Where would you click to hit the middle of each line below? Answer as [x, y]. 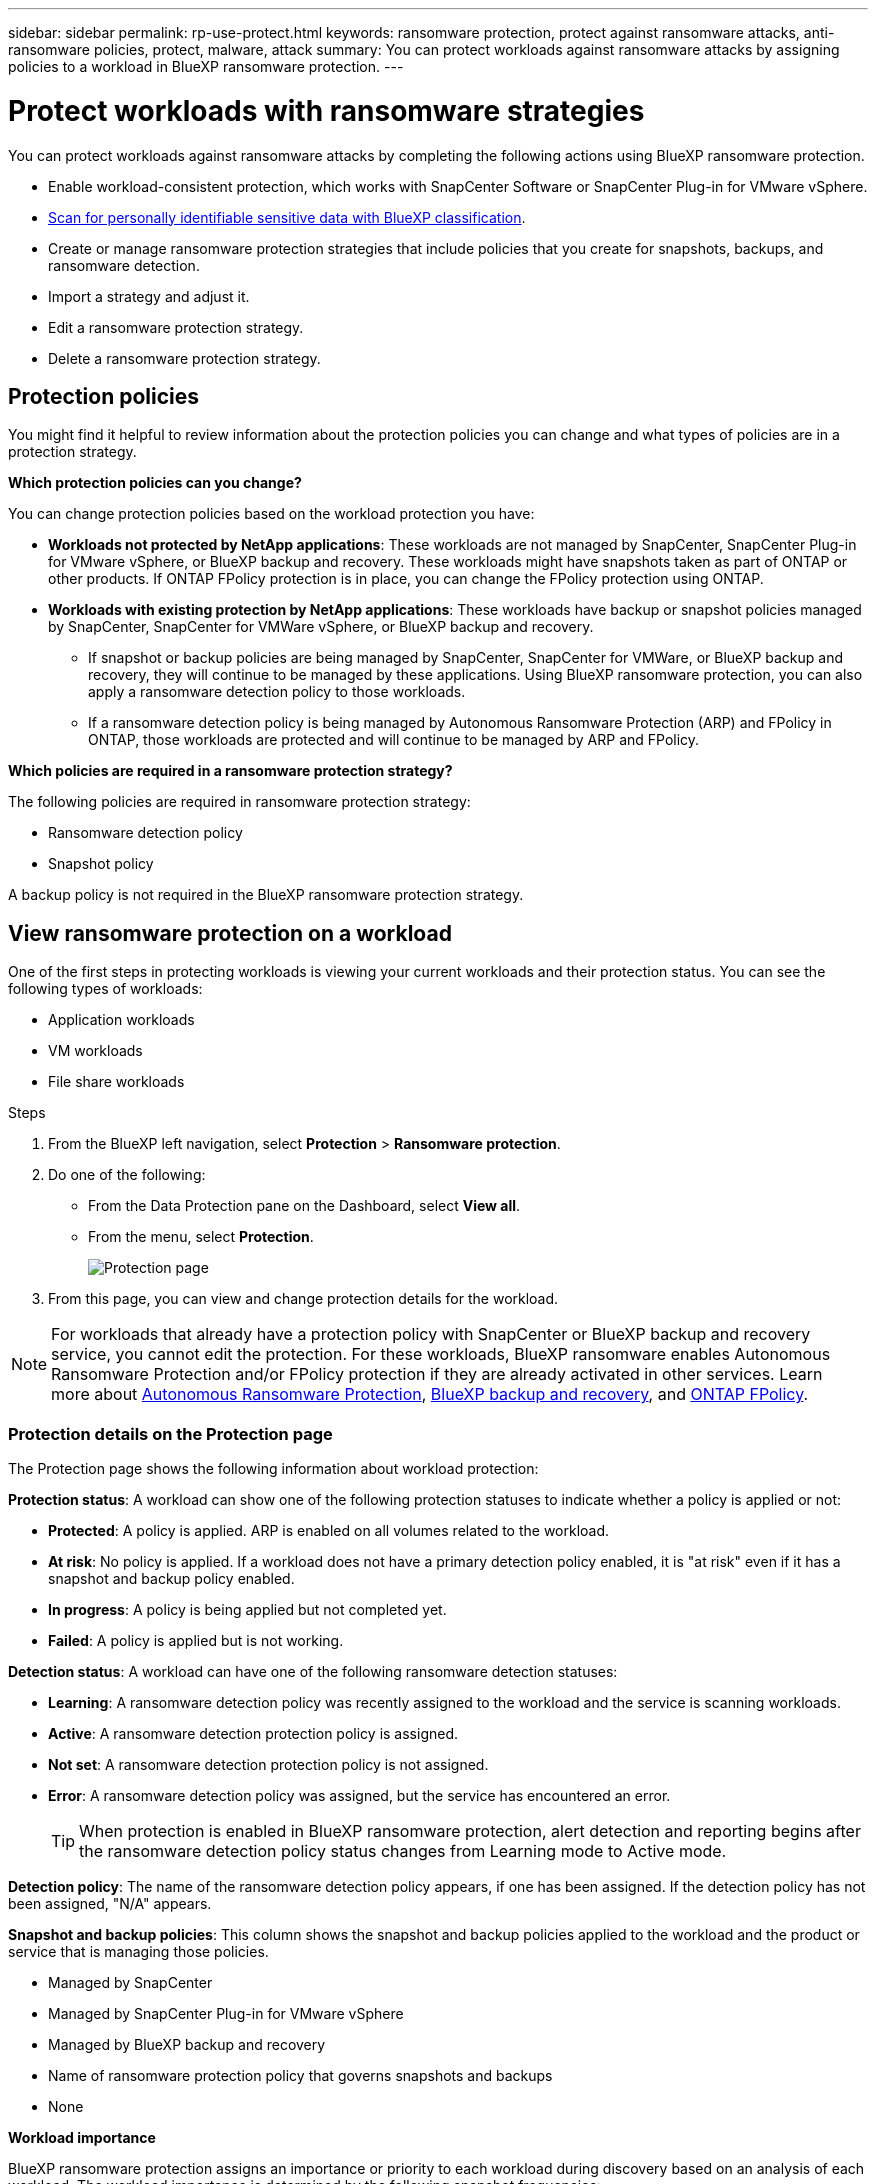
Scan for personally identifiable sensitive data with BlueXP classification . [287, 217]
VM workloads [95, 1051]
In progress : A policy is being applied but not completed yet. [247, 1609]
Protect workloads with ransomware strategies [326, 110]
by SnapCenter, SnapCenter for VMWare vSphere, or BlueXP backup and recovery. [321, 627]
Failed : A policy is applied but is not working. [196, 1640]
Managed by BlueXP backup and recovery [187, 2044]
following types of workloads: [105, 989]
